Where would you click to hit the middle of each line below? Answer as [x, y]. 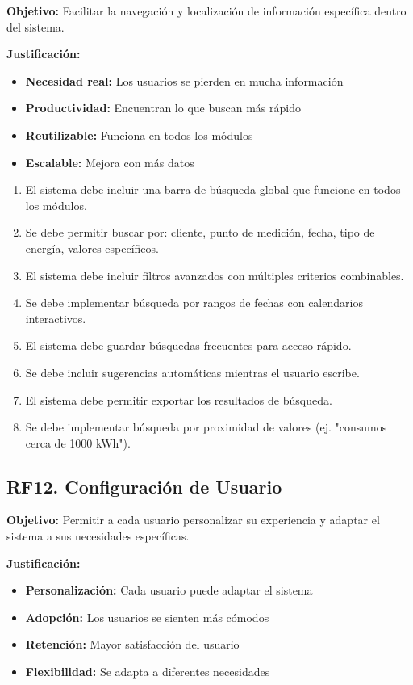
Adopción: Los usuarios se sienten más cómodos [147, 617]
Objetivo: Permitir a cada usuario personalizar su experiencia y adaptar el [193, 520]
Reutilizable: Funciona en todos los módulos [139, 134]
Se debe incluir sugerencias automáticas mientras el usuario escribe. [192, 372]
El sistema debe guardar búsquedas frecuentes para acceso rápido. [188, 345]
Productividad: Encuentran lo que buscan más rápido [163, 108]
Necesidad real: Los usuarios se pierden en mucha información [184, 80]
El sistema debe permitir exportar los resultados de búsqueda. [179, 399]
